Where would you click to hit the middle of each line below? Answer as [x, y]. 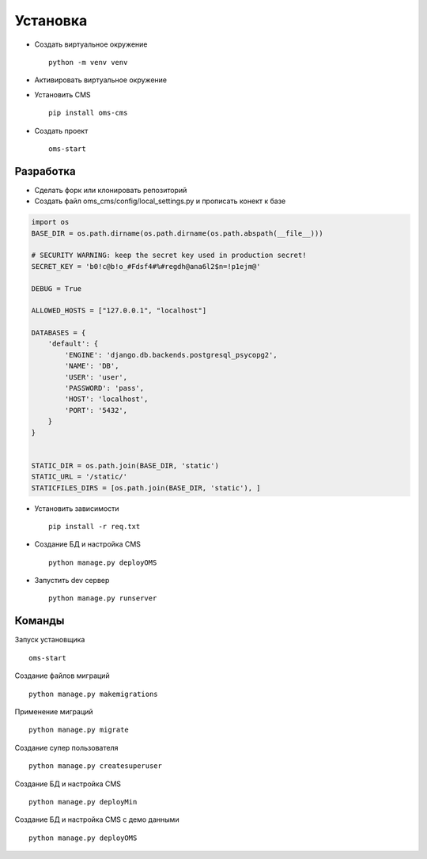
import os [50, 222]
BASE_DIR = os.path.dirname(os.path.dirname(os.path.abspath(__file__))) [177, 233]
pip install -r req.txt [94, 526]
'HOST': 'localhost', [106, 399]
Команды [40, 621]
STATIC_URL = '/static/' [79, 477]
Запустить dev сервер [72, 581]
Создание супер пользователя [66, 747]
